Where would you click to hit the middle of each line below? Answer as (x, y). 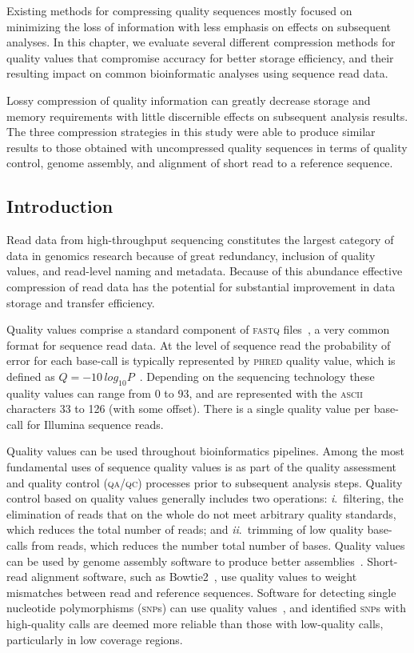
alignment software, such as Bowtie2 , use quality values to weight (194, 577)
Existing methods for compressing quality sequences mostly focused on (179, 10)
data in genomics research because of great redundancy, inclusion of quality (191, 255)
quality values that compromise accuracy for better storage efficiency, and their (200, 57)
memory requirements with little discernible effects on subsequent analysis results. (207, 116)
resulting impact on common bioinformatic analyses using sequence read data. (197, 73)
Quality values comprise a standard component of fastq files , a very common (198, 329)
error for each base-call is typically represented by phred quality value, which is (201, 361)
